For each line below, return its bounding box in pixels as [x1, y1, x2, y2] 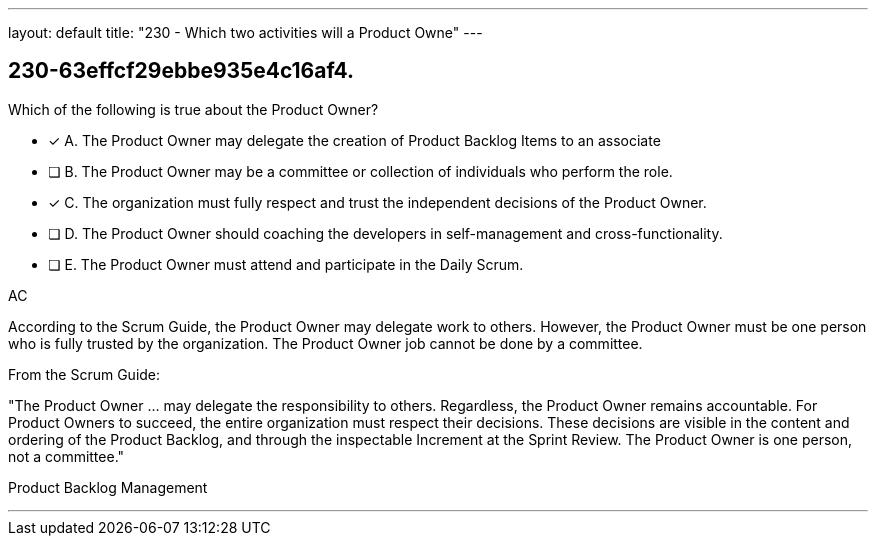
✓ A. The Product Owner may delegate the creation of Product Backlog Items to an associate [48, 131, 661, 149]
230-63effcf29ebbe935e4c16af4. [8, 58, 354, 84]
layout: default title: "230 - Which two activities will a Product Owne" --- [8, 24, 483, 41]
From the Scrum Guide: [8, 365, 161, 383]
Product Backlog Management [8, 478, 208, 496]
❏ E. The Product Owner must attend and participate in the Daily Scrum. [48, 255, 524, 273]
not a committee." [8, 447, 125, 465]
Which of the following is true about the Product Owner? [8, 100, 379, 118]
